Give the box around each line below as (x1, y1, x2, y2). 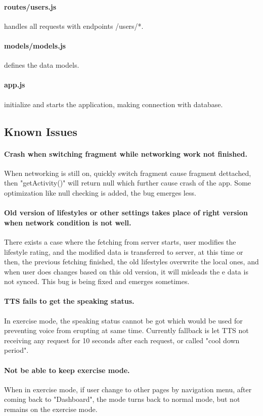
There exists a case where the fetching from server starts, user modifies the (4, 236, 236, 247)
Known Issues (4, 123, 77, 139)
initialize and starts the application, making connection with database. (4, 99, 223, 109)
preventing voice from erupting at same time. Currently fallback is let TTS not (4, 325, 249, 336)
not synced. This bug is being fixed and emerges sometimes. (4, 276, 190, 287)
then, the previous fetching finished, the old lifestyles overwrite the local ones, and (4, 256, 259, 267)
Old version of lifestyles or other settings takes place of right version (4, 207, 248, 218)
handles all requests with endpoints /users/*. (4, 20, 144, 31)
